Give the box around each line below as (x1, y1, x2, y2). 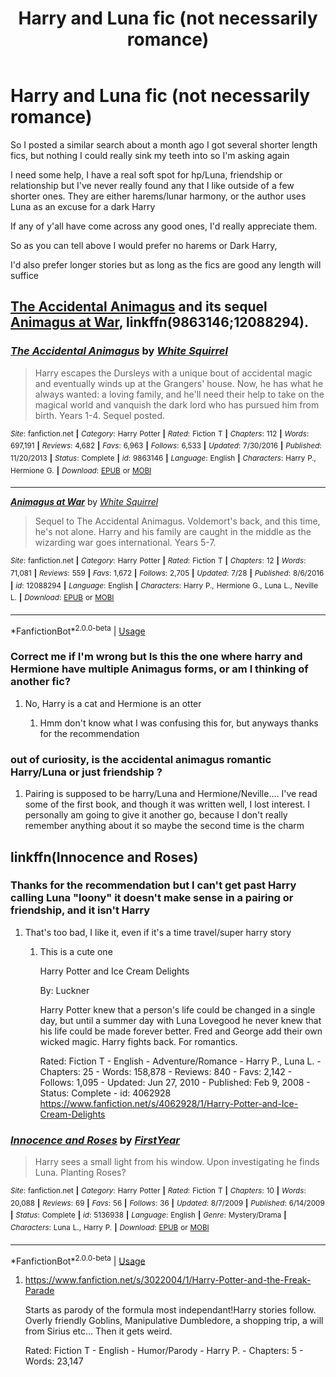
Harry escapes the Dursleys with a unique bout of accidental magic (34, 367, 313, 379)
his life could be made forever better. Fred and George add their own (39, 1025, 323, 1037)
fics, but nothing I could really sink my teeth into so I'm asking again (10, 149, 290, 161)
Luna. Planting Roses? (34, 1167, 127, 1179)
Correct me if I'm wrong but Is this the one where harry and (10, 650, 303, 664)
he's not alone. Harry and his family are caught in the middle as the (34, 526, 312, 538)
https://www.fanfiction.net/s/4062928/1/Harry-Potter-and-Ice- (39, 1097, 299, 1109)
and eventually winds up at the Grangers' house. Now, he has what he (34, 377, 324, 389)
